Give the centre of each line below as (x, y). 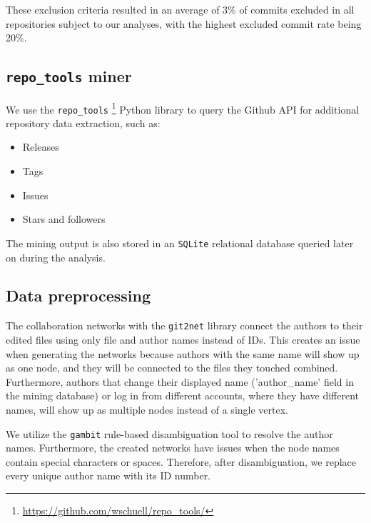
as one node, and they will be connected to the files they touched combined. (172, 368)
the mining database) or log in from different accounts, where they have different (182, 395)
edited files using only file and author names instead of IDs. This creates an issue (183, 339)
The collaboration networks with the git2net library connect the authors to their (184, 325)
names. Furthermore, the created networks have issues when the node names (173, 448)
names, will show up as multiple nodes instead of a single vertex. (147, 409)
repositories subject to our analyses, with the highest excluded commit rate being (184, 23)
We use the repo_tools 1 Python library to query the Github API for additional (183, 108)
